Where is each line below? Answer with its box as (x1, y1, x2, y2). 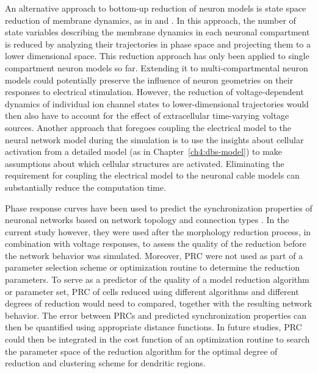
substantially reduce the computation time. (5, 180, 166, 193)
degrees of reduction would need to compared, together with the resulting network (5, 297, 313, 310)
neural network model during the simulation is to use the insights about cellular (5, 133, 304, 146)
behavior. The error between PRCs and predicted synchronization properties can (5, 308, 307, 321)
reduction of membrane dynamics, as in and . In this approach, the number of (5, 13, 296, 26)
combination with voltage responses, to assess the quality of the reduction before (5, 237, 306, 250)
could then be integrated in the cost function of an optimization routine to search (5, 333, 310, 346)
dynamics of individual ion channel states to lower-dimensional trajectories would (5, 97, 309, 110)
